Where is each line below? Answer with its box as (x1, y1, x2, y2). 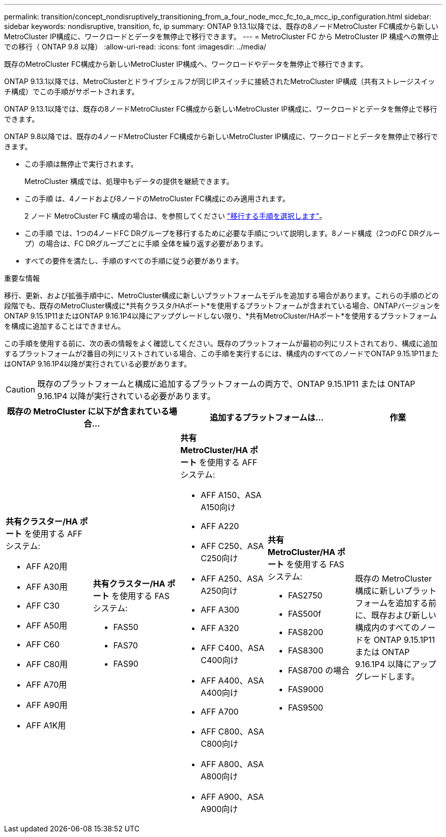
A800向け (201, 771, 238, 781)
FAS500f (288, 609, 321, 619)
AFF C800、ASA (201, 726, 264, 737)
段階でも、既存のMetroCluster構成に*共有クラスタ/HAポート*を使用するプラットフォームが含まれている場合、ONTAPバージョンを (4, 301, 440, 310)
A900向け (201, 804, 238, 814)
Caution (6, 384, 36, 395)
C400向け (201, 655, 239, 665)
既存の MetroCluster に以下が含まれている (7, 406, 169, 416)
